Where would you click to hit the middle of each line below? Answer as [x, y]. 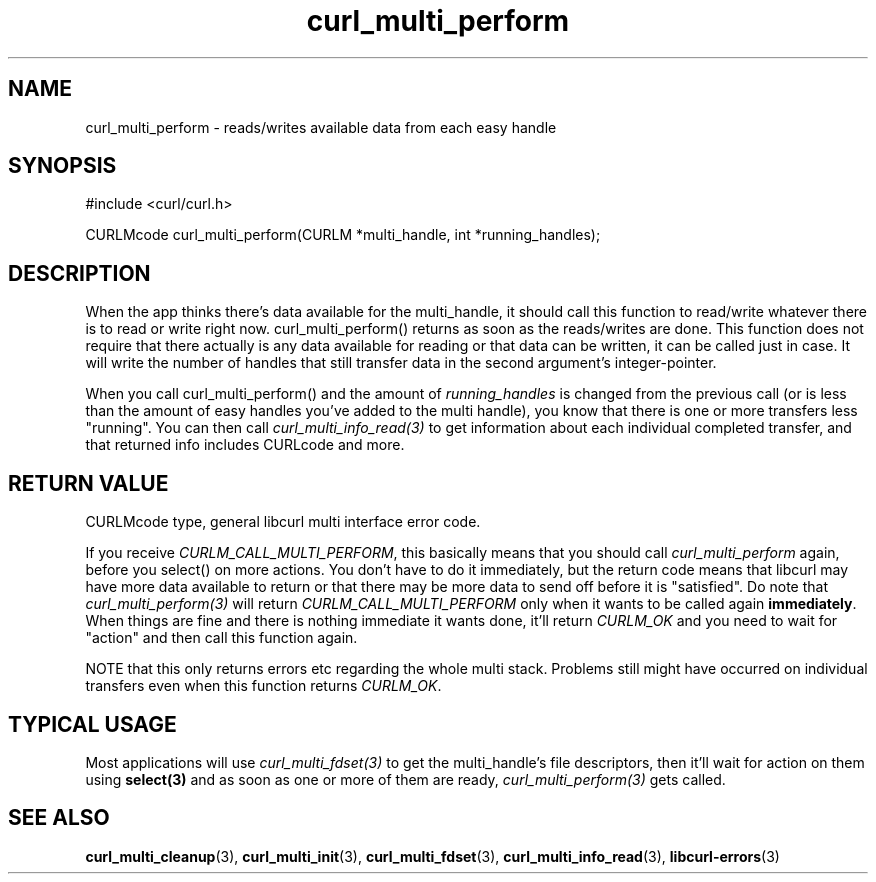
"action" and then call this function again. [221, 638]
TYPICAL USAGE [92, 724]
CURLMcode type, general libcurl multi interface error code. [283, 522]
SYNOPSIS [62, 166]
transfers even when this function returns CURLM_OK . [263, 686]
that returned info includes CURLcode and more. [245, 445]
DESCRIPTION [79, 273]
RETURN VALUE [88, 483]
